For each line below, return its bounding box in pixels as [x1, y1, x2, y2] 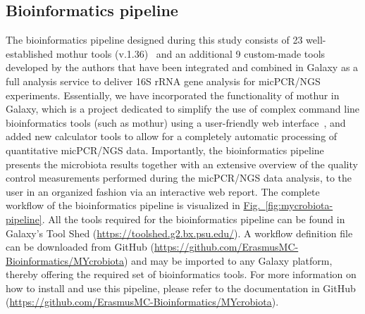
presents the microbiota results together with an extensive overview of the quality [6, 156, 358, 171]
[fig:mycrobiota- [265, 198, 333, 213]
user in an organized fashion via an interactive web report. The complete [6, 184, 320, 199]
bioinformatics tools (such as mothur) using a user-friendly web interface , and [6, 115, 346, 130]
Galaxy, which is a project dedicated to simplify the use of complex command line [6, 101, 360, 116]
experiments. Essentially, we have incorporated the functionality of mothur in [6, 87, 340, 102]
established [6, 46, 54, 61]
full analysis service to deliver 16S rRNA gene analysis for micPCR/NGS [6, 73, 321, 88]
